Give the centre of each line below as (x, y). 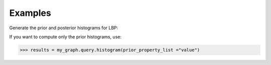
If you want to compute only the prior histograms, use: (65, 37)
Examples (30, 13)
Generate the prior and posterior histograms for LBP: (64, 28)
